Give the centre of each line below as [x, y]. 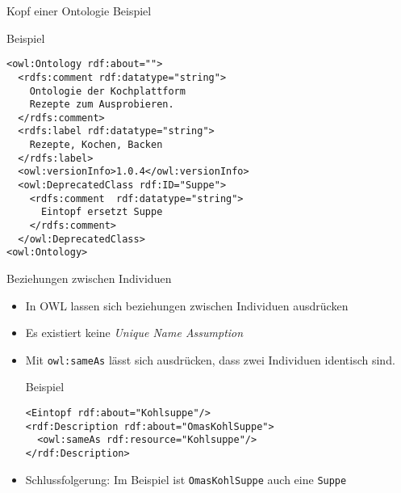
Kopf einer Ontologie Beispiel [79, 11]
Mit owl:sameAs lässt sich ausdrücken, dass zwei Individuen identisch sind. [210, 359]
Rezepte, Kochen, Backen [96, 145]
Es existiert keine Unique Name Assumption [134, 333]
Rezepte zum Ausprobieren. [102, 105]
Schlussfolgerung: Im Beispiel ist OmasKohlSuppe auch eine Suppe [186, 479]
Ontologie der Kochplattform [107, 91]
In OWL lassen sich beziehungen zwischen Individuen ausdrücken [187, 305]
